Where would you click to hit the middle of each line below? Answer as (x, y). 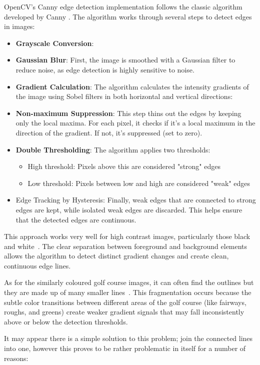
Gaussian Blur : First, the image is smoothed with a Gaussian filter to (125, 60)
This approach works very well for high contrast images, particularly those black (127, 236)
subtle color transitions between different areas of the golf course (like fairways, (125, 302)
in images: (19, 26)
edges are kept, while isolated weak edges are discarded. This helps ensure (129, 209)
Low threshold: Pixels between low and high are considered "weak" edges (139, 183)
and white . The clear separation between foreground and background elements (126, 246)
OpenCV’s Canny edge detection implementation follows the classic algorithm (123, 6)
